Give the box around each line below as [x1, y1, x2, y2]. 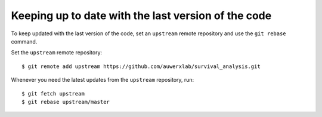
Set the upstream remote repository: [11, 49, 103, 56]
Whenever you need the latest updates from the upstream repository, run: [11, 76, 194, 84]
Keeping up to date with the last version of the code [11, 9, 272, 22]
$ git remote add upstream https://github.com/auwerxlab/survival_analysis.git [21, 63, 261, 70]
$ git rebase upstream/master [21, 98, 110, 105]
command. [11, 38, 38, 45]
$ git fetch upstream [21, 90, 85, 97]
